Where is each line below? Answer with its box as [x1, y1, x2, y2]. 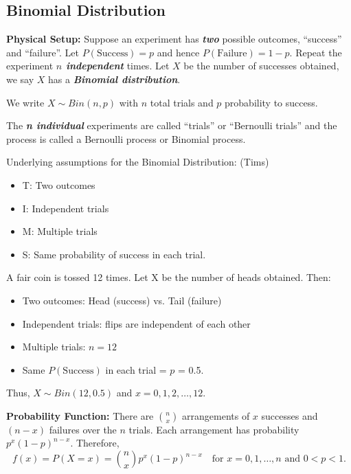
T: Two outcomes [22, 177, 95, 192]
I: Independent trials [22, 201, 109, 215]
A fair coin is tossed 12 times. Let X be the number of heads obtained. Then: [6, 270, 331, 284]
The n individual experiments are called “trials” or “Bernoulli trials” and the [6, 118, 337, 133]
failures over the [49, 422, 117, 436]
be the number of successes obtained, [183, 58, 339, 73]
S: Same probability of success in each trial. [22, 247, 206, 261]
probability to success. [225, 95, 318, 109]
